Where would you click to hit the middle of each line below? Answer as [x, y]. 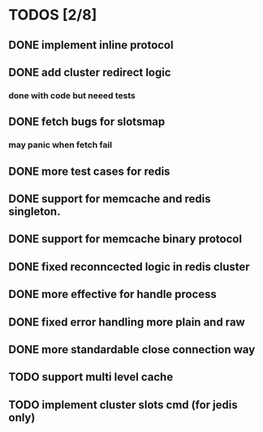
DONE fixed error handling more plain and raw [127, 322]
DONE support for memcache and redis [110, 199]
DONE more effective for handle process [113, 294]
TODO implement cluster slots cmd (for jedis [123, 405]
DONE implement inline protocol [91, 45]
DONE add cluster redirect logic [90, 72]
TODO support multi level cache [91, 377]
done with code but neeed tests [72, 95]
